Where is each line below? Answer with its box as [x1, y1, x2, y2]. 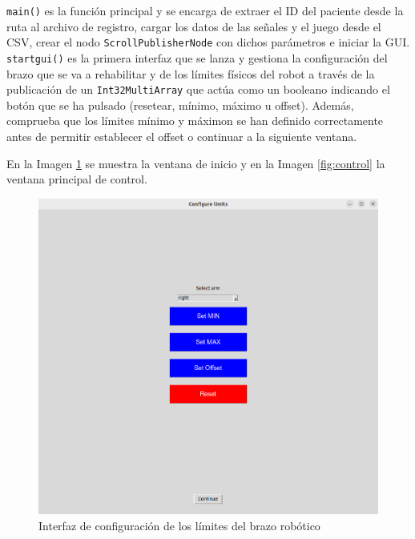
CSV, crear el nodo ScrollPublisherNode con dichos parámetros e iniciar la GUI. [6, 34, 410, 50]
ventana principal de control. [6, 171, 147, 187]
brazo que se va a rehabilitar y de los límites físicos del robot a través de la [6, 65, 375, 82]
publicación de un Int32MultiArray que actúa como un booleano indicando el [6, 81, 390, 98]
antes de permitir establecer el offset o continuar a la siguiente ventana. [6, 128, 357, 144]
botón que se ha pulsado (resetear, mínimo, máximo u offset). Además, [6, 96, 354, 113]
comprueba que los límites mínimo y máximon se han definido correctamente [6, 112, 384, 129]
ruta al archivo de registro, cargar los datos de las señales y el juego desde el [6, 18, 381, 34]
